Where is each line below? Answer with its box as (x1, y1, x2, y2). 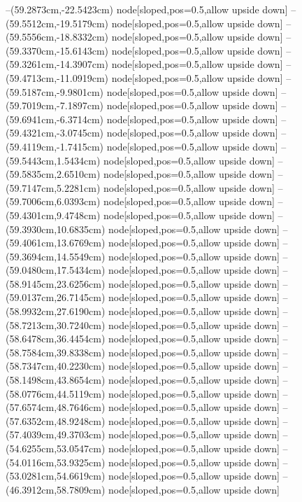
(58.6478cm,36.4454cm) (6, 331, 106, 346)
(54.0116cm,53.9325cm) (6, 454, 106, 469)
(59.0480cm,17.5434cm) (6, 263, 106, 277)
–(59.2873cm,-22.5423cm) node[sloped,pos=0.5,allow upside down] (6, 2, 288, 16)
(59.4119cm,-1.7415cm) (6, 139, 103, 153)
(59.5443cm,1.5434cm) (6, 153, 101, 167)
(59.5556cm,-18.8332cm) (6, 29, 108, 44)
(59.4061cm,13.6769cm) (6, 235, 106, 250)
